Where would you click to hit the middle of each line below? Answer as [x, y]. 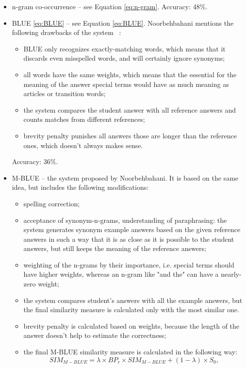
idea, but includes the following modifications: [80, 187]
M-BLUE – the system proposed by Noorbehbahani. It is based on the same [125, 177]
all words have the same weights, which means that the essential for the [130, 74]
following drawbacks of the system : [66, 32]
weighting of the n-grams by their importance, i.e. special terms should [129, 264]
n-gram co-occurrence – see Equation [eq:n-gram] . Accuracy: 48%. [110, 6]
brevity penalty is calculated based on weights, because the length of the [131, 326]
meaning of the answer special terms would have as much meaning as [126, 84]
